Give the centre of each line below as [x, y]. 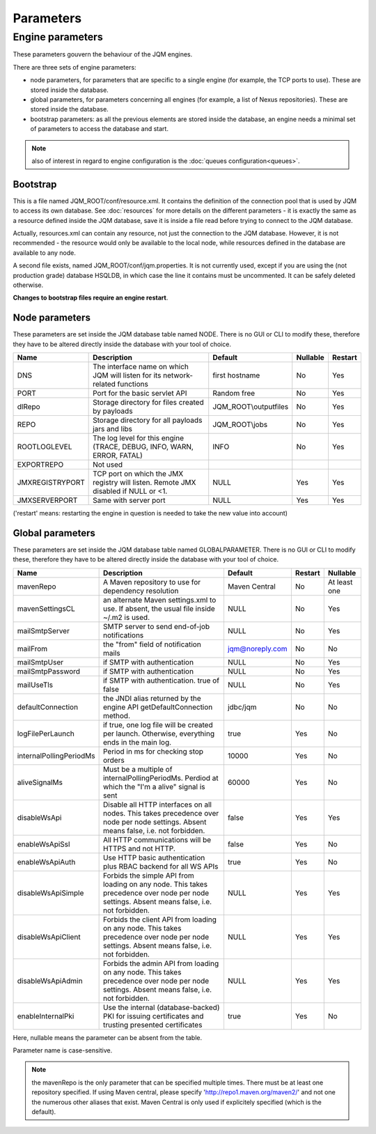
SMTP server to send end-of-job [156, 626]
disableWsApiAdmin [50, 981]
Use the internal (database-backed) [161, 1007]
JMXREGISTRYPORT [51, 483]
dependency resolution [141, 591]
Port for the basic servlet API [140, 394]
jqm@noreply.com [258, 648]
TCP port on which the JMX [138, 474]
